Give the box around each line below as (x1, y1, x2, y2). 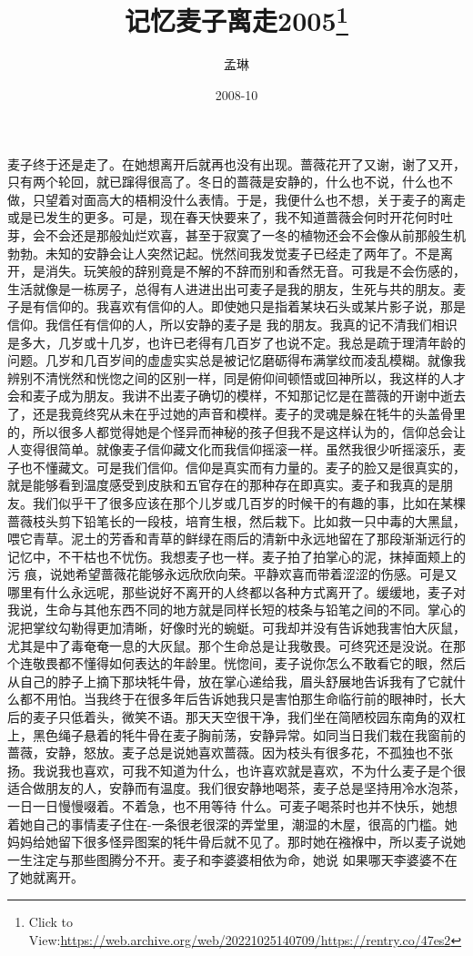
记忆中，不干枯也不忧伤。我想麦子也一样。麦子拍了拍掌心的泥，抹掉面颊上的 (7, 546, 466, 565)
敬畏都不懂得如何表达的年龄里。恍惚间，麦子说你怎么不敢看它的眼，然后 (32, 654, 466, 673)
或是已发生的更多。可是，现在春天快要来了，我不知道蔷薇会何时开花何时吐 (7, 208, 453, 227)
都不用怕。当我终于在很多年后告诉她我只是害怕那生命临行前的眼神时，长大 (19, 689, 466, 708)
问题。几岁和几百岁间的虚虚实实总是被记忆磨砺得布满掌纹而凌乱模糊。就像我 (7, 351, 466, 370)
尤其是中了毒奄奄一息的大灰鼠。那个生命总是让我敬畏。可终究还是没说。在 (7, 636, 453, 655)
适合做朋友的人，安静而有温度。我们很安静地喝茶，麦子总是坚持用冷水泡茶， (7, 778, 466, 798)
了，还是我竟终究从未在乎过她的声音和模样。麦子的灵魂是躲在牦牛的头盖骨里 (7, 403, 466, 422)
